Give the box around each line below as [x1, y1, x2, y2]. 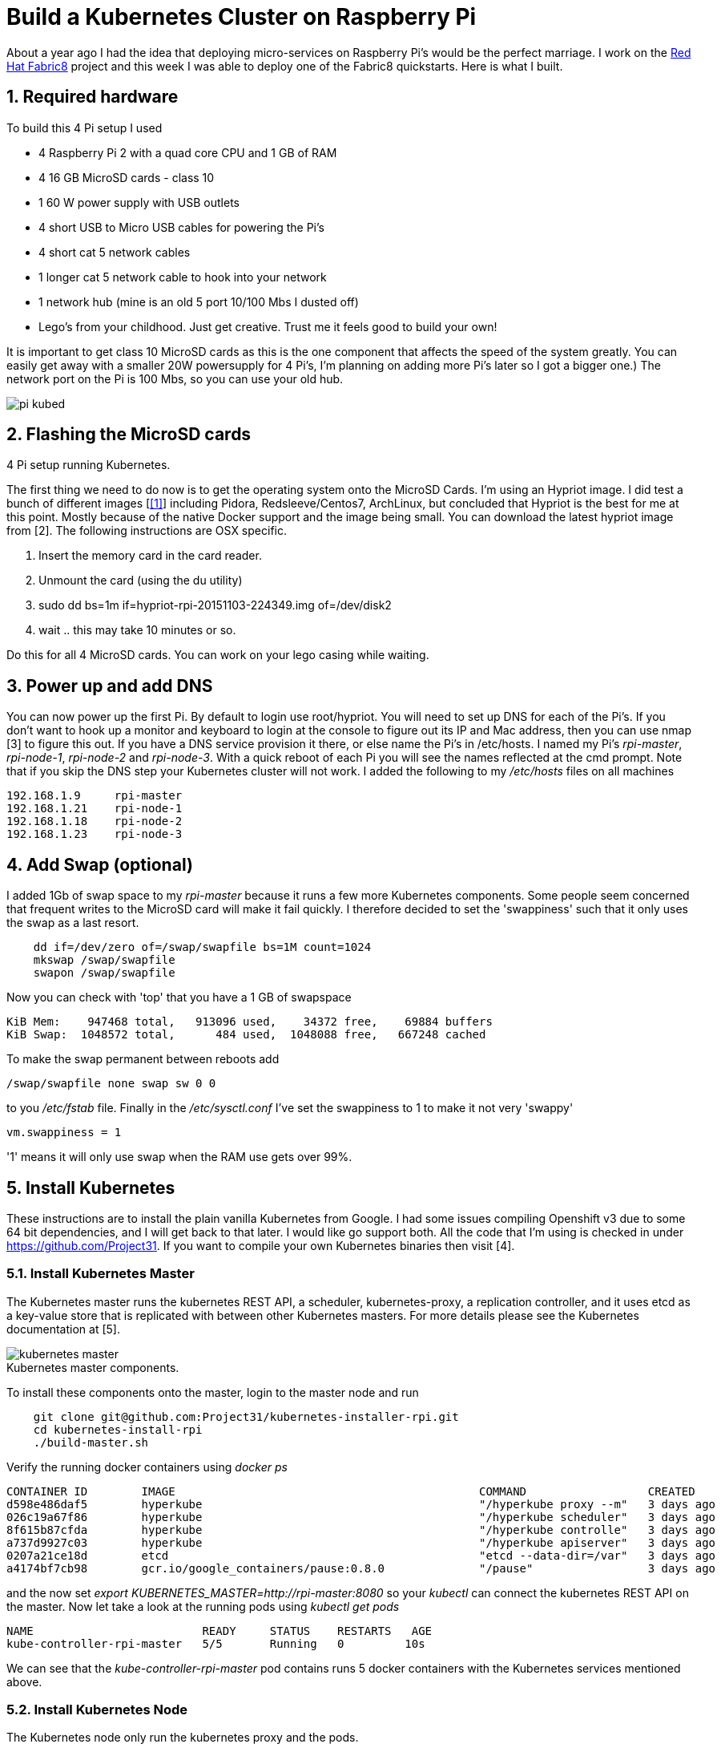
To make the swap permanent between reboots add [6, 1052, 280, 1066]
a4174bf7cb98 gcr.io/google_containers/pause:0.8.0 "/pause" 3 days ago [6, 1561, 716, 1575]
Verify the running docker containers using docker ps [6, 1459, 288, 1474]
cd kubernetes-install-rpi [33, 1422, 203, 1436]
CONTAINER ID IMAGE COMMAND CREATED [6, 1484, 695, 1498]
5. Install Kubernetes [6, 1177, 175, 1198]
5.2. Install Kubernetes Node [6, 1701, 187, 1718]
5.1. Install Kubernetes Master [6, 1265, 195, 1282]
